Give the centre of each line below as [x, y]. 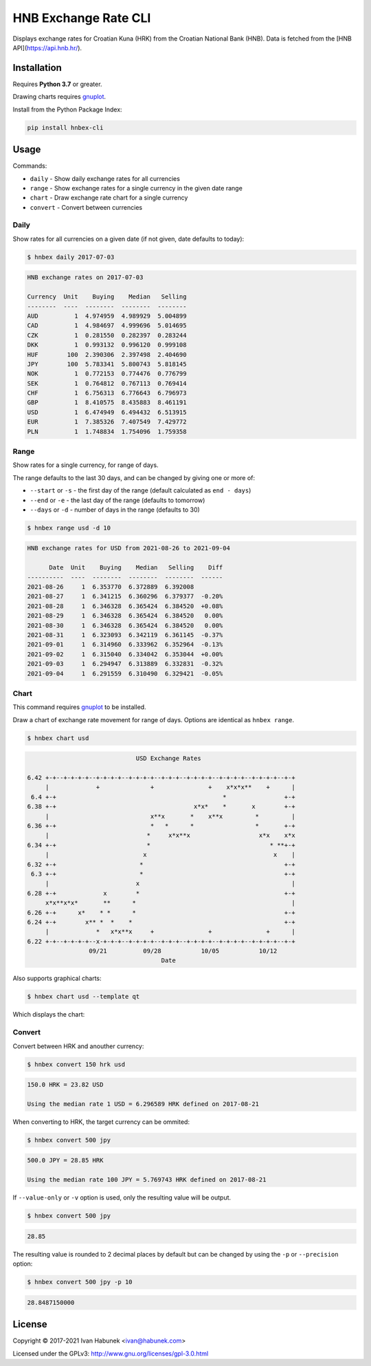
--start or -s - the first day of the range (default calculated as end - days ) [140, 490]
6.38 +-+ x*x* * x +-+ [161, 807]
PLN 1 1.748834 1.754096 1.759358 [107, 431]
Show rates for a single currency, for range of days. [86, 465]
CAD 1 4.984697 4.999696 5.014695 [107, 326]
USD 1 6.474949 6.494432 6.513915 [107, 412]
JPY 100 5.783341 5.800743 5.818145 [107, 364]
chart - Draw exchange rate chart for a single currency [109, 198]
